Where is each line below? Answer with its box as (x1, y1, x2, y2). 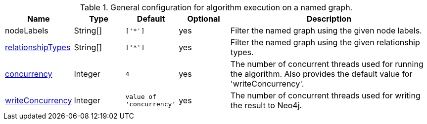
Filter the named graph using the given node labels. (230, 26, 422, 35)
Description (306, 14, 352, 24)
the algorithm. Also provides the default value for (230, 69, 413, 79)
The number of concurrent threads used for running (230, 59, 424, 69)
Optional (187, 14, 220, 24)
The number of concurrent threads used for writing (230, 91, 421, 100)
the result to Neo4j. (230, 100, 302, 110)
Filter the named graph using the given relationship (230, 37, 420, 47)
